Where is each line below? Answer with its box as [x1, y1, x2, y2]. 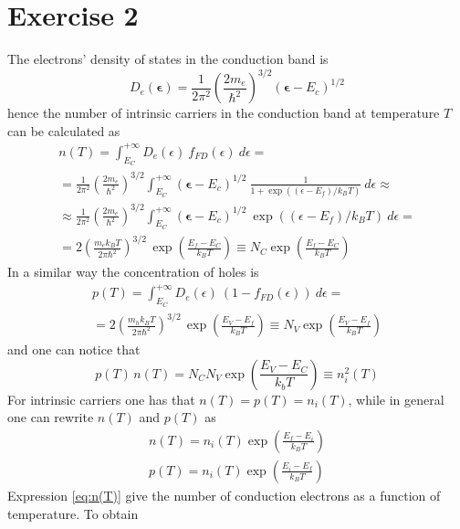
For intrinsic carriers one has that [7, 389, 195, 408]
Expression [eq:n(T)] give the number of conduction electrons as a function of [7, 485, 441, 504]
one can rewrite [7, 407, 94, 427]
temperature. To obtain [7, 503, 139, 523]
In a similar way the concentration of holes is [7, 262, 259, 281]
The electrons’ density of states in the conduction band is [7, 49, 329, 69]
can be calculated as [7, 121, 120, 140]
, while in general [348, 389, 444, 408]
